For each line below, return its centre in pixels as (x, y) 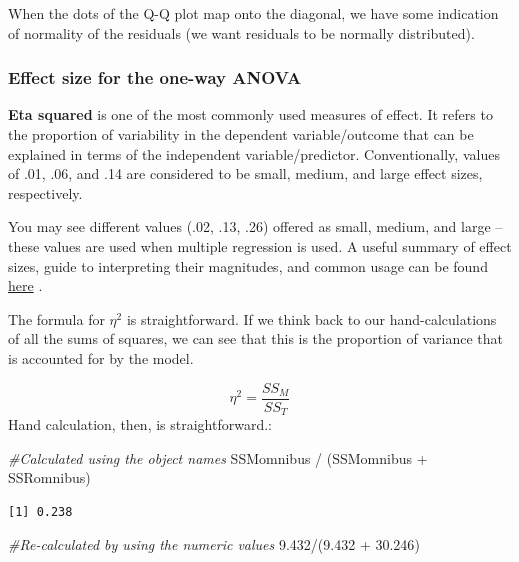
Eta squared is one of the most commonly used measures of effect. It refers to (250, 114)
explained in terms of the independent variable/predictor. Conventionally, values (254, 153)
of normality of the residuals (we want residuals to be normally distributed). (241, 32)
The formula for (56, 318)
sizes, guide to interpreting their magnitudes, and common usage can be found (248, 265)
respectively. (45, 192)
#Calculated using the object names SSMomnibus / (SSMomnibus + (218, 457)
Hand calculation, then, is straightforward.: (140, 424)
